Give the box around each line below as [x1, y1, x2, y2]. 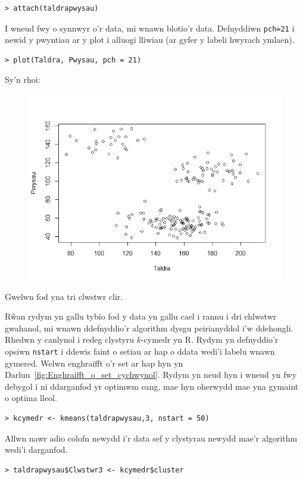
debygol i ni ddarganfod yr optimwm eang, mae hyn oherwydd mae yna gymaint [5, 380, 299, 392]
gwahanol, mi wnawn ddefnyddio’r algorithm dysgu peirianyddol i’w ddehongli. [5, 321, 293, 334]
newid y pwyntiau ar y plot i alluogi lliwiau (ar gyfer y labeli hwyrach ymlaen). [5, 33, 295, 46]
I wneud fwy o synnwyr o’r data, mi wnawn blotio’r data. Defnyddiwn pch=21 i [5, 21, 295, 34]
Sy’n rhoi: [5, 73, 40, 86]
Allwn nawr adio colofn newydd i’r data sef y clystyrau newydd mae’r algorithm [5, 431, 298, 444]
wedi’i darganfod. [5, 443, 68, 456]
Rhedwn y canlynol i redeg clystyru [5, 333, 134, 346]
